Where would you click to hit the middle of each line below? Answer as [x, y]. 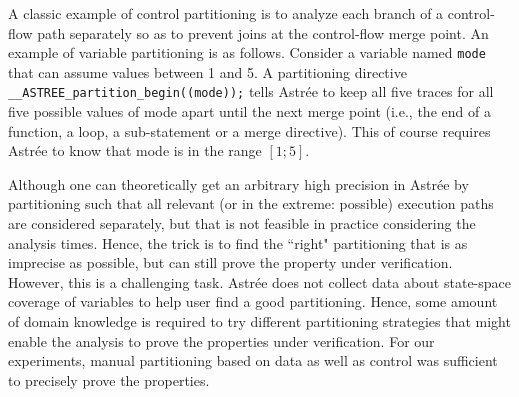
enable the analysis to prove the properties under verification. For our [221, 340]
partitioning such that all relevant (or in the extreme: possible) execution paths [251, 203]
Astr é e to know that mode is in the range [135, 150]
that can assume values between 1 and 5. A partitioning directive [207, 71]
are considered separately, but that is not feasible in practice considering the [242, 223]
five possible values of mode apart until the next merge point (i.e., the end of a [249, 111]
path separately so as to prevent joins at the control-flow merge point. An [263, 32]
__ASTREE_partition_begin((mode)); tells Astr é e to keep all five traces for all [251, 91]
